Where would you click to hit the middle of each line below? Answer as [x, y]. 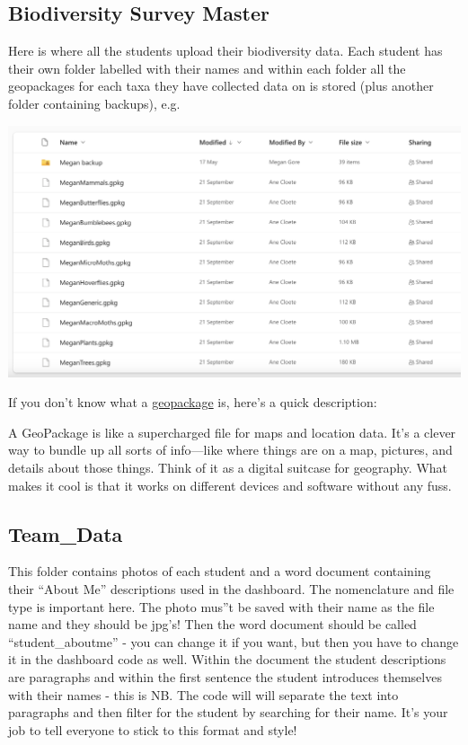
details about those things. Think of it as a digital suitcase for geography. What [228, 467]
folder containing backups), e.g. [94, 103]
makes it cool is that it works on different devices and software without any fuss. [230, 485]
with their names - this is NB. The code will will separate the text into [203, 694]
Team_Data [66, 533]
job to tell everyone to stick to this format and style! [153, 729]
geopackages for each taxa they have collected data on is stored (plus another [221, 86]
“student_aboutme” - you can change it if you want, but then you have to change [234, 641]
